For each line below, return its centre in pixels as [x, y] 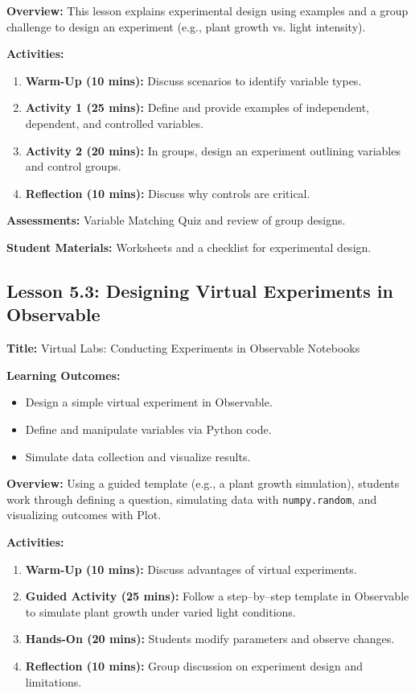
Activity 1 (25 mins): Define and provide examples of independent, [197, 107]
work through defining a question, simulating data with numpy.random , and [192, 499]
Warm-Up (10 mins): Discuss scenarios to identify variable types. [193, 80]
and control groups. [73, 166]
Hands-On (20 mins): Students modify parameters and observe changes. [210, 639]
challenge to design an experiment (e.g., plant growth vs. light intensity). [186, 26]
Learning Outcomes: [64, 375]
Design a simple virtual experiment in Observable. [149, 402]
